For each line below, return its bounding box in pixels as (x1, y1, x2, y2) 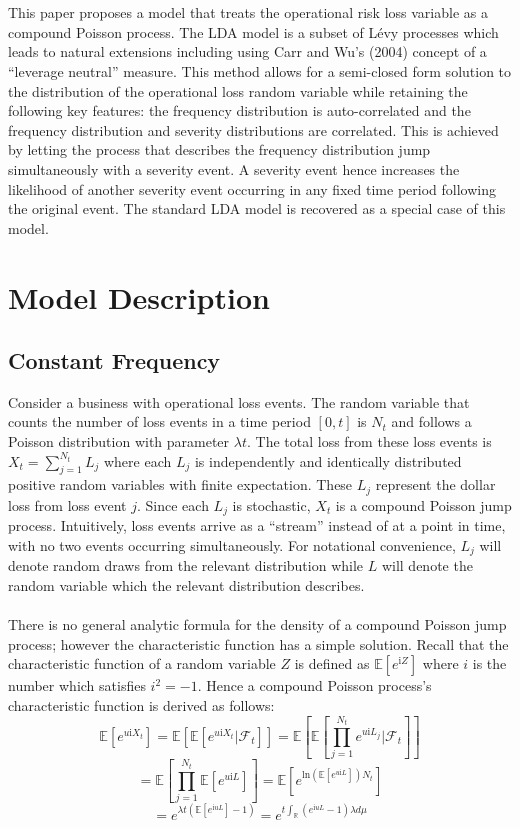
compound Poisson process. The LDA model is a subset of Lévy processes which (8, 21, 499, 42)
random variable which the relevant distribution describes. (8, 575, 365, 596)
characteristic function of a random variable (8, 653, 276, 674)
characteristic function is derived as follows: (8, 694, 275, 715)
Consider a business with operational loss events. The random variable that (8, 391, 470, 412)
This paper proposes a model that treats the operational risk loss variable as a (8, 2, 488, 23)
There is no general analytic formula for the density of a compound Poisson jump (8, 614, 507, 635)
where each (103, 450, 172, 471)
